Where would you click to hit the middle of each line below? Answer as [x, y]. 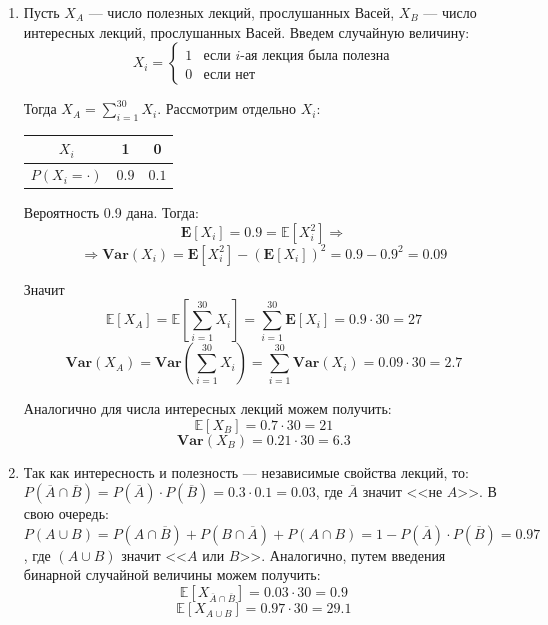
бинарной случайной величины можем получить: [172, 574]
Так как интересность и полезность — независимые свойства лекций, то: [246, 471]
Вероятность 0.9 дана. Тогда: [111, 212]
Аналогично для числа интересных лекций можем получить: [207, 408]
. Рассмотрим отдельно [227, 108]
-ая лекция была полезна [315, 55]
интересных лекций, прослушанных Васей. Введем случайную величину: [246, 31]
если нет [229, 74]
